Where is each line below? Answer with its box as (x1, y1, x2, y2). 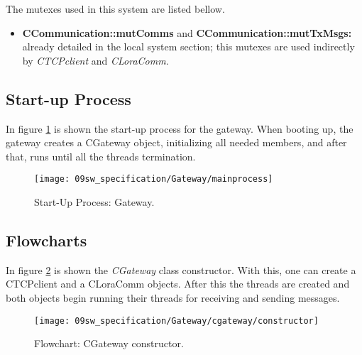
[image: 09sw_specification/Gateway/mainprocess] (34, 174, 273, 185)
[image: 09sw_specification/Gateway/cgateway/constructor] (34, 315, 319, 326)
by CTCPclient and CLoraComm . (22, 53, 169, 67)
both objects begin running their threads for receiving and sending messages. (6, 290, 340, 305)
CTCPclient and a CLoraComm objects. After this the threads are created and (6, 276, 350, 291)
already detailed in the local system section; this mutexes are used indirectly (22, 39, 355, 54)
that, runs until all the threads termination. (6, 148, 196, 163)
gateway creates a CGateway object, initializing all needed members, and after (6, 135, 347, 150)
